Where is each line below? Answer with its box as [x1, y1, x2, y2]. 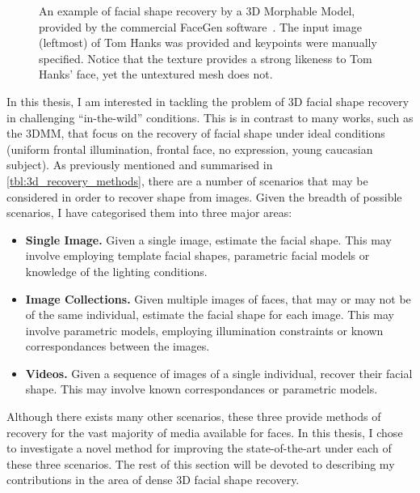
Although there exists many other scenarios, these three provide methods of [6, 408, 381, 425]
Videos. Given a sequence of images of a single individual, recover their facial [25, 364, 413, 381]
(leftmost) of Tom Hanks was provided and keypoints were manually [39, 34, 377, 51]
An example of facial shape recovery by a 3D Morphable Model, [39, 2, 355, 19]
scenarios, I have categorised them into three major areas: [6, 204, 292, 221]
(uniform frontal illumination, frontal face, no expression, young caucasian [6, 140, 373, 157]
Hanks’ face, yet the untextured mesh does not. [39, 66, 273, 83]
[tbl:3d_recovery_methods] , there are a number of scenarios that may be [6, 172, 368, 189]
